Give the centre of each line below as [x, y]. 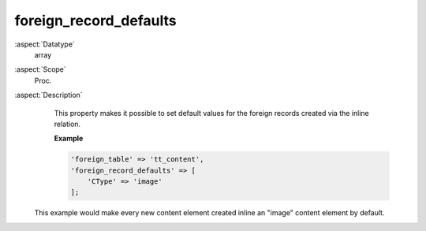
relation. [67, 124]
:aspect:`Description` [49, 95]
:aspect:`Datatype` [45, 44]
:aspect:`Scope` [40, 69]
